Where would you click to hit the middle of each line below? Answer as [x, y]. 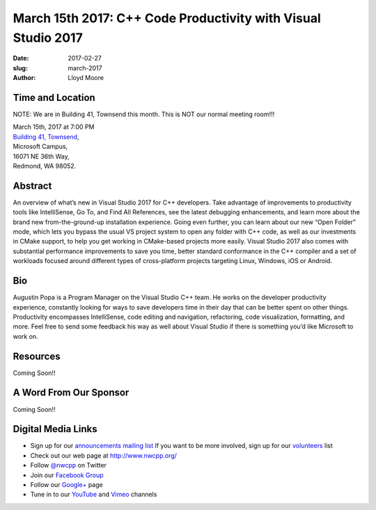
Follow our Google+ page [67, 484]
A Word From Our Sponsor [71, 393]
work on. [25, 336]
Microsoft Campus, [40, 147]
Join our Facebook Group [67, 475]
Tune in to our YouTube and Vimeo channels [94, 495]
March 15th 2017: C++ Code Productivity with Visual [167, 18]
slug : [20, 68]
